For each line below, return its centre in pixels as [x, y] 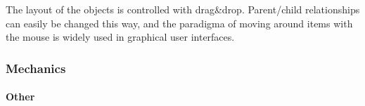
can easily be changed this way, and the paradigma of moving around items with [179, 23]
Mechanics [36, 68]
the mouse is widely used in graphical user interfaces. [120, 37]
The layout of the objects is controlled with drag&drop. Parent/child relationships [183, 9]
